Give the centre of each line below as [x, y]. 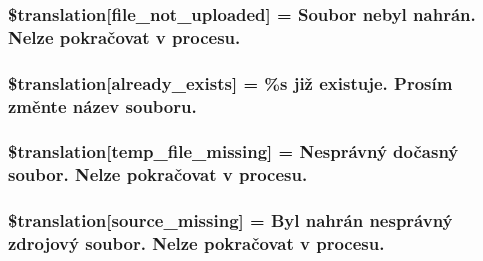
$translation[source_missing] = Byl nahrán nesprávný [230, 220]
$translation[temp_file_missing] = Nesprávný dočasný [233, 151]
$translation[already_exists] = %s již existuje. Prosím [230, 82]
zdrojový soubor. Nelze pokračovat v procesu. [196, 243]
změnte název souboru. [102, 105]
